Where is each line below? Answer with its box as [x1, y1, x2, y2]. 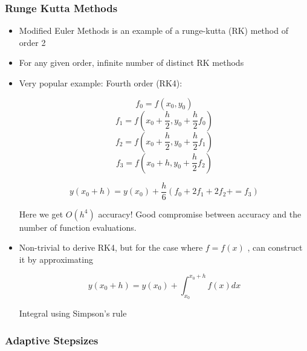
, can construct [247, 241, 303, 254]
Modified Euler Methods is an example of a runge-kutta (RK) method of [19, 24, 288, 37]
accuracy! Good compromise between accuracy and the [98, 207, 302, 220]
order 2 [19, 36, 46, 48]
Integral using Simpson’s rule [19, 307, 127, 320]
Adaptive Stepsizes [5, 332, 99, 347]
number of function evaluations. [19, 221, 137, 233]
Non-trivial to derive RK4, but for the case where [19, 241, 203, 254]
